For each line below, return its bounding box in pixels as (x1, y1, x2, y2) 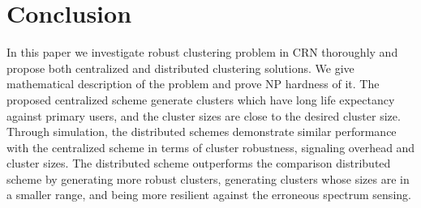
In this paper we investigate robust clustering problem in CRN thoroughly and (6, 44, 398, 61)
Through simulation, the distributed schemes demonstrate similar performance (6, 123, 397, 140)
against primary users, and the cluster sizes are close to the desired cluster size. (6, 107, 401, 124)
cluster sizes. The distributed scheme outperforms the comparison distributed (6, 155, 391, 172)
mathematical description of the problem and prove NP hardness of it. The (6, 75, 380, 92)
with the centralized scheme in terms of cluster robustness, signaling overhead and (6, 138, 415, 155)
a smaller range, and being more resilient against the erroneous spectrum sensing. (6, 186, 411, 203)
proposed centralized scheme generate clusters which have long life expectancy (6, 91, 395, 108)
